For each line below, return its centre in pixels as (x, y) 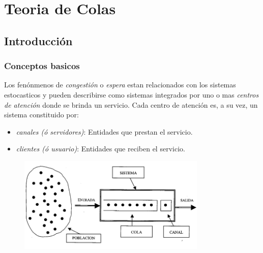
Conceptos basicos (42, 66)
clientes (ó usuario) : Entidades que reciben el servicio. (100, 149)
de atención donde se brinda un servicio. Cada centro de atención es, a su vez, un (131, 104)
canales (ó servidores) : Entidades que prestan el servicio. (104, 131)
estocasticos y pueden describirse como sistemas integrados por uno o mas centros (131, 94)
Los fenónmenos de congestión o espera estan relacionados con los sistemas (120, 85)
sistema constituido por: (41, 115)
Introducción (38, 40)
